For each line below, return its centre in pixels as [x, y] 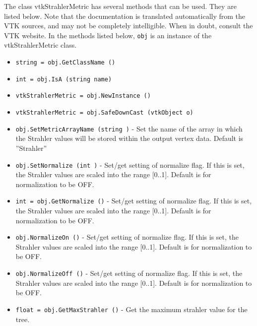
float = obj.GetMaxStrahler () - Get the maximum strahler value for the [131, 309]
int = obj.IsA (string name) [64, 79]
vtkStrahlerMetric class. [40, 45]
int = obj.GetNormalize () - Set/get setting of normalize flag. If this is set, [134, 201]
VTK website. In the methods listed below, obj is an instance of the [108, 35]
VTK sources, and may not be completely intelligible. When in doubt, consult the [128, 26]
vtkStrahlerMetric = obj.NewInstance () [83, 96]
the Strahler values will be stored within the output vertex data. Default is [129, 138]
